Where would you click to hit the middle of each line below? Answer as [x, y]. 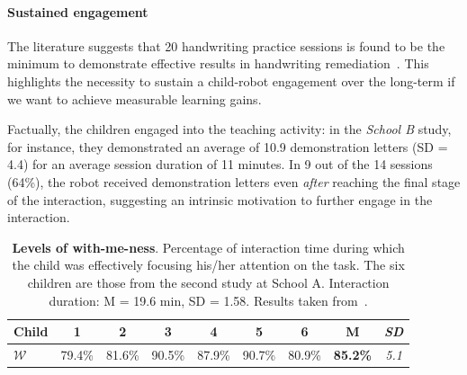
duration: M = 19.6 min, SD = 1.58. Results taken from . [208, 300]
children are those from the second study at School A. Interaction [208, 282]
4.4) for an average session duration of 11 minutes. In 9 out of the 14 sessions [220, 164]
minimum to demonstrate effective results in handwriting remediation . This [218, 63]
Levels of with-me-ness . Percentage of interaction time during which [208, 247]
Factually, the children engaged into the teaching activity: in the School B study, [229, 129]
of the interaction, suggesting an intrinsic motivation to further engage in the [220, 199]
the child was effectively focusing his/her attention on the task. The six [208, 265]
